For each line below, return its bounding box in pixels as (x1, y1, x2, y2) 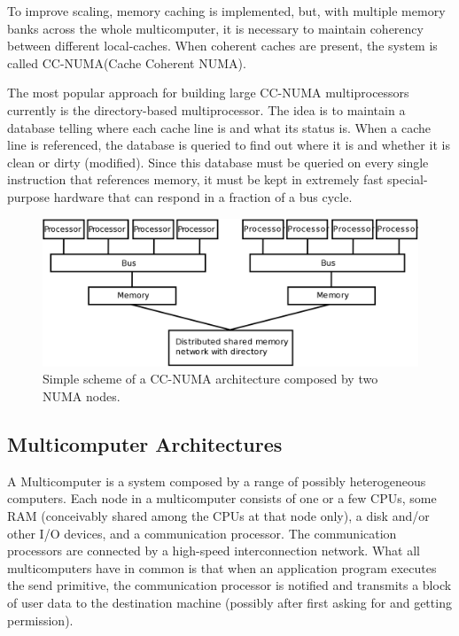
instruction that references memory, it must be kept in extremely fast (7, 170, 384, 189)
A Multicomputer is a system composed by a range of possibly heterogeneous (7, 471, 426, 490)
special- (387, 170, 428, 189)
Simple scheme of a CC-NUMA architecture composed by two (43, 369, 378, 388)
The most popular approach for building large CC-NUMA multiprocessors (7, 83, 409, 102)
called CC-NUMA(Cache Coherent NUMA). (7, 53, 246, 72)
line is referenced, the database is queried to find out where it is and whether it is (7, 136, 450, 154)
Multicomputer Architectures (7, 430, 283, 457)
